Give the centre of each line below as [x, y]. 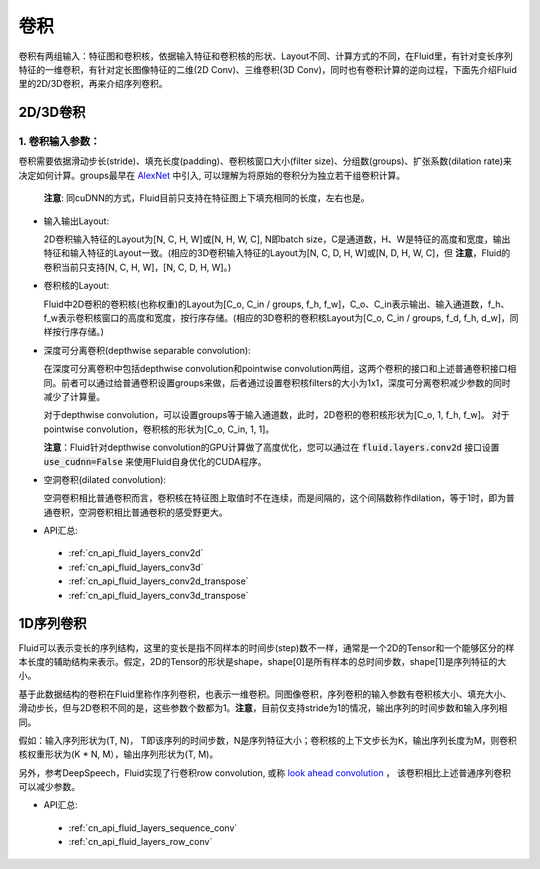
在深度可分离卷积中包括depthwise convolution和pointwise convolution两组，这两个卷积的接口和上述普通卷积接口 [275, 369]
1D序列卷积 [52, 623]
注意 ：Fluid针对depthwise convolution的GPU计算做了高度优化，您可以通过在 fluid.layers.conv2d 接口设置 [271, 447]
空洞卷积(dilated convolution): [105, 479]
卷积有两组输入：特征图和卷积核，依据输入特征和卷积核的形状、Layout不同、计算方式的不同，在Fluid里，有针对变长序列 [266, 56]
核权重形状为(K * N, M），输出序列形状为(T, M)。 [118, 754]
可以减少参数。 [49, 787]
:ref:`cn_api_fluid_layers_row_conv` [140, 842]
